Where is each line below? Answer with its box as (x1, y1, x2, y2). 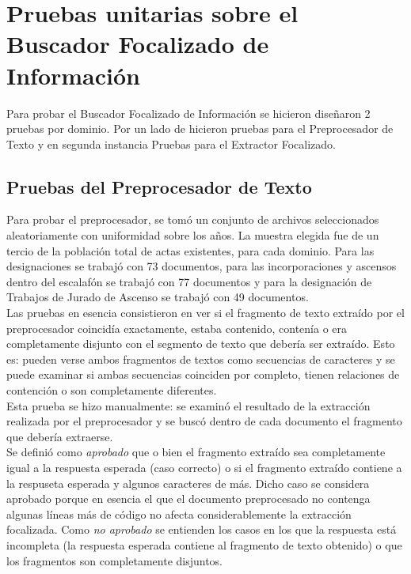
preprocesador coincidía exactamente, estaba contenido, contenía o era (6, 319, 348, 336)
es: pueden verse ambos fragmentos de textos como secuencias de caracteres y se (6, 350, 395, 367)
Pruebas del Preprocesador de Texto (6, 174, 312, 198)
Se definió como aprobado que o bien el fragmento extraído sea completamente (6, 444, 386, 460)
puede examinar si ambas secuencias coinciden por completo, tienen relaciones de (6, 366, 400, 383)
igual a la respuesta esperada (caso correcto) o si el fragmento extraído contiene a (6, 459, 402, 475)
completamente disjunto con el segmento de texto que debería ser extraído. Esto (6, 335, 395, 352)
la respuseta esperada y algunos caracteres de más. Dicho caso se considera (6, 474, 370, 491)
